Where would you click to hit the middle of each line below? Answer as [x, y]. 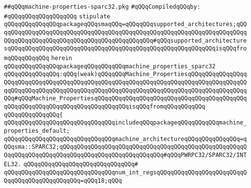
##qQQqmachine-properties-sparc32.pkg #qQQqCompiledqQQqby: [102, 7]
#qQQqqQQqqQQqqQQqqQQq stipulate [57, 16]
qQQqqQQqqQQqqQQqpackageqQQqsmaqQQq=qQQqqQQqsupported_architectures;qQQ [125, 24]
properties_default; [37, 131]
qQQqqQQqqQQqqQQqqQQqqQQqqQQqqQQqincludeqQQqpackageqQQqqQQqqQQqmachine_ [125, 123]
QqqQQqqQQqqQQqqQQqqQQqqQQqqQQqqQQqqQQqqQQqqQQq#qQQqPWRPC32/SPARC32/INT [125, 155]
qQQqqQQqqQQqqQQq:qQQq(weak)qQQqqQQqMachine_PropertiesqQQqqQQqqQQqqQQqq [125, 74]
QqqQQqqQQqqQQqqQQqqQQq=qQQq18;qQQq [63, 180]
